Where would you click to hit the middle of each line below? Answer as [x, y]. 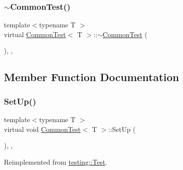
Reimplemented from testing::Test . [56, 161]
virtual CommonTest [35, 34]
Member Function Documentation [92, 77]
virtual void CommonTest [42, 129]
